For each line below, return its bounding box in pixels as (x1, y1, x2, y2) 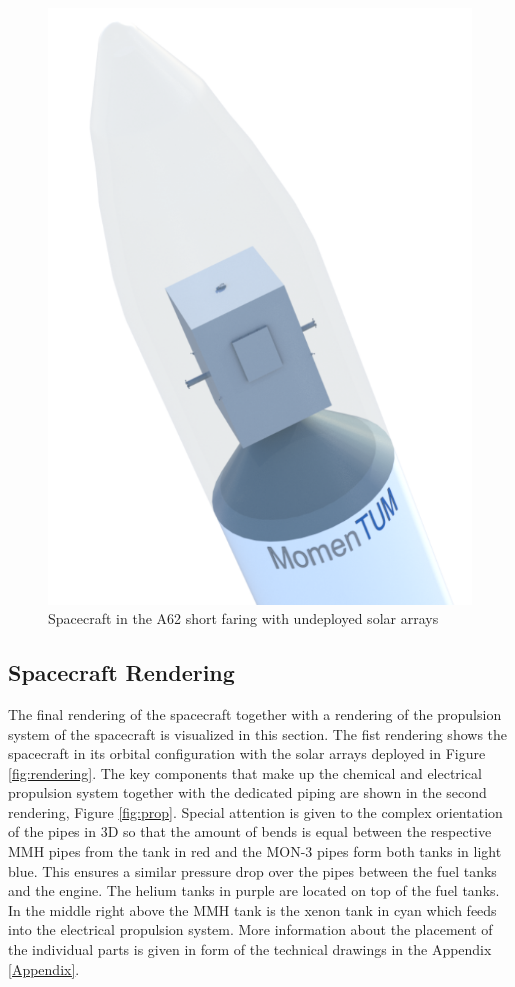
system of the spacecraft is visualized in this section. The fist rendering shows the (8, 723, 507, 744)
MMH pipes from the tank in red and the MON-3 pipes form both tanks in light (8, 841, 502, 862)
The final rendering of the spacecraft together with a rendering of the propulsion (8, 703, 502, 724)
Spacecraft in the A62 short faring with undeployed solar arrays (48, 608, 439, 629)
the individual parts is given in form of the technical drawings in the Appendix (8, 939, 492, 960)
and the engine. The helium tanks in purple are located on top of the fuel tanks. (8, 880, 500, 901)
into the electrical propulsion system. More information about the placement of (8, 919, 493, 940)
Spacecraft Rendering (8, 657, 235, 688)
